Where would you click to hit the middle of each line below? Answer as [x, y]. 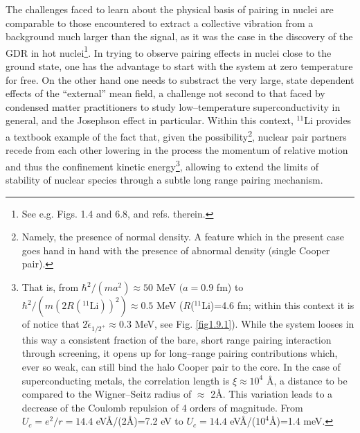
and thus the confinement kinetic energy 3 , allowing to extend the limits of [162, 165]
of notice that [51, 324]
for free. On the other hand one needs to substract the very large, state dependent [180, 79]
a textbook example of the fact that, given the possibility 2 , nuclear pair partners [176, 135]
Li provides [328, 120]
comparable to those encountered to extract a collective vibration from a [160, 23]
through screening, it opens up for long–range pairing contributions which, [180, 353]
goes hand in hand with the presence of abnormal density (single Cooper [176, 250]
